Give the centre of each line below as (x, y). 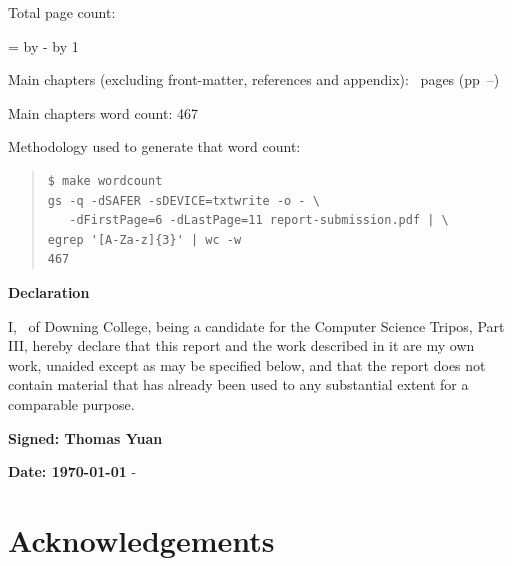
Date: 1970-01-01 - (72, 471)
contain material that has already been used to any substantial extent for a (238, 384)
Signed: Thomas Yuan (85, 437)
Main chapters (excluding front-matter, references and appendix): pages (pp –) (254, 79)
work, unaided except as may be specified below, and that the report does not (247, 364)
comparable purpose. (71, 403)
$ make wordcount (105, 180)
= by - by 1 (43, 45)
